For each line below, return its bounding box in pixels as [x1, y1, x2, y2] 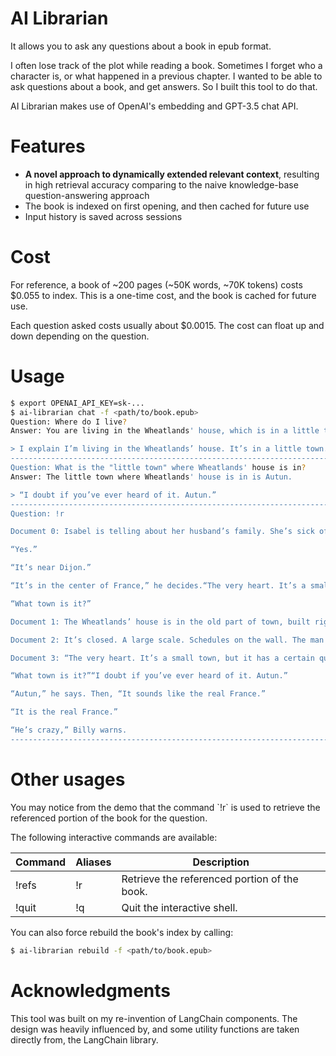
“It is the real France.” [10, 707, 118, 717]
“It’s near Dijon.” [10, 563, 92, 573]
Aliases [75, 855, 112, 869]
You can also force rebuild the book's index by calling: [10, 926, 234, 938]
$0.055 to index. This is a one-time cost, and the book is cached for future [10, 289, 317, 301]
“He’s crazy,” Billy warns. [10, 725, 128, 735]
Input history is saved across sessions [24, 210, 183, 222]
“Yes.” [10, 545, 38, 555]
